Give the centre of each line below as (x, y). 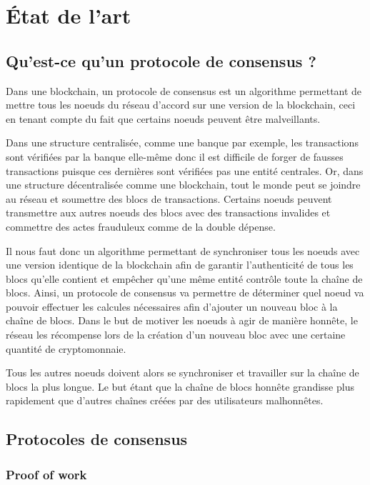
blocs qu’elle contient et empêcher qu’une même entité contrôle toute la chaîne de (184, 278)
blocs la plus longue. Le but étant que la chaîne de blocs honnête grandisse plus (180, 386)
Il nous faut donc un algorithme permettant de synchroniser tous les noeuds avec (183, 250)
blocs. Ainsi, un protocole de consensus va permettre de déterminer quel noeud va (185, 292)
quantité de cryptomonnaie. (66, 348)
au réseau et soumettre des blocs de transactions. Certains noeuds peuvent (169, 198)
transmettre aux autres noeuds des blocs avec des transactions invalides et (168, 212)
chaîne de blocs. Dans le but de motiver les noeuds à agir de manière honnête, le (182, 320)
